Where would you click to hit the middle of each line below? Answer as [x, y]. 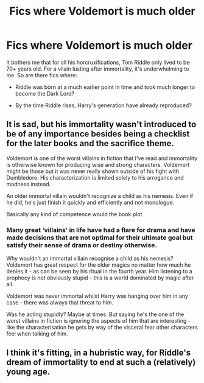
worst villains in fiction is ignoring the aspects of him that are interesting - [98, 321]
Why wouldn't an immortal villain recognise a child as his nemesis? [90, 258]
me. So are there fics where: [42, 75]
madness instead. [29, 184]
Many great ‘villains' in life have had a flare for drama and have [101, 230]
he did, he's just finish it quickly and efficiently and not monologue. [90, 202]
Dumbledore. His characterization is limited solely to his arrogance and [95, 177]
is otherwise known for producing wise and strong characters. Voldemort [98, 164]
